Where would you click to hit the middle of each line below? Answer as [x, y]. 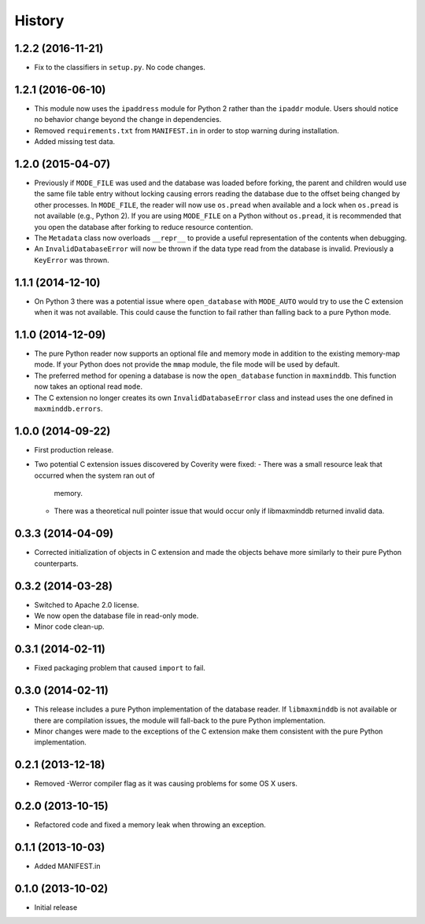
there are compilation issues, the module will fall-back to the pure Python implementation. [180, 720]
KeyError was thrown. [72, 260]
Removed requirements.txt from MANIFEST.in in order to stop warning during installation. [187, 131]
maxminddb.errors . [68, 408]
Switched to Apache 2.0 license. [87, 604]
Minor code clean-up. [70, 626]
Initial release [56, 907]
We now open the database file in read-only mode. [116, 615]
